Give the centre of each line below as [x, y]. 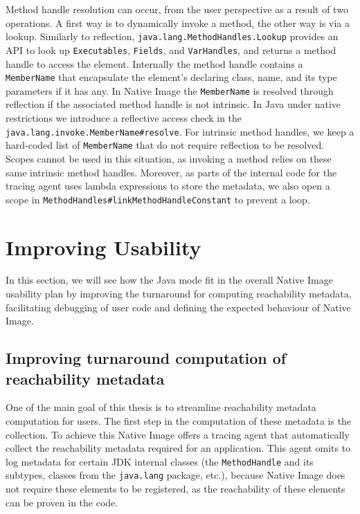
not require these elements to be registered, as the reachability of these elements [175, 489]
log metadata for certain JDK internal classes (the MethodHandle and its [160, 461]
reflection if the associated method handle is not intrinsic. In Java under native [173, 104]
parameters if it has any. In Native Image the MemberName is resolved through [170, 90]
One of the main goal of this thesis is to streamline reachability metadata [161, 407]
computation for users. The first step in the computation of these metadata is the [179, 421]
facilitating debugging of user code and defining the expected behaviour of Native [178, 307]
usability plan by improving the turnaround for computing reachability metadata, [179, 294]
